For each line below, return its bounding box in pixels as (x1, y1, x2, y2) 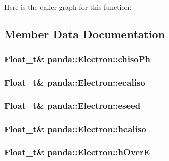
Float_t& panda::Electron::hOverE (4, 145, 150, 158)
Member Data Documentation (4, 26, 165, 42)
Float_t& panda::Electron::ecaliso (4, 76, 145, 89)
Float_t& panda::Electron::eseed (4, 99, 141, 111)
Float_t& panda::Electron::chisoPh (4, 53, 151, 65)
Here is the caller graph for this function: (4, 2, 132, 12)
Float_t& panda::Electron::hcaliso (4, 122, 146, 135)
